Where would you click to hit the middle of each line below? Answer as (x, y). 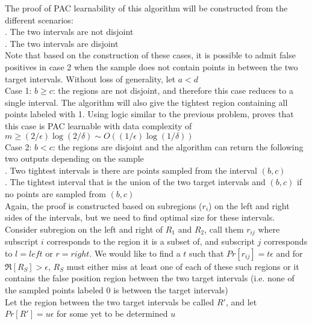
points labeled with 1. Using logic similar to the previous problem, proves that (149, 114)
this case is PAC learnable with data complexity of (98, 125)
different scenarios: (39, 20)
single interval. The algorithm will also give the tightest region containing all (146, 102)
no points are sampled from (55, 193)
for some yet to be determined (112, 313)
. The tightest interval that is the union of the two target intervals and (135, 182)
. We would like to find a (135, 253)
